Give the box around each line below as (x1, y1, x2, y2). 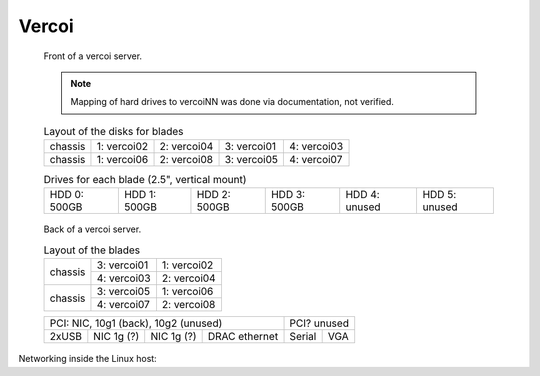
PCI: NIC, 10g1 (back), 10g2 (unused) (49, 316, 223, 330)
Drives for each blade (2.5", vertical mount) (43, 173, 247, 187)
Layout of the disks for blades (43, 124, 184, 138)
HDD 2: (196, 188, 231, 202)
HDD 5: (422, 188, 457, 202)
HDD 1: (123, 188, 157, 202)
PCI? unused (289, 316, 350, 330)
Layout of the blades (43, 243, 141, 257)
